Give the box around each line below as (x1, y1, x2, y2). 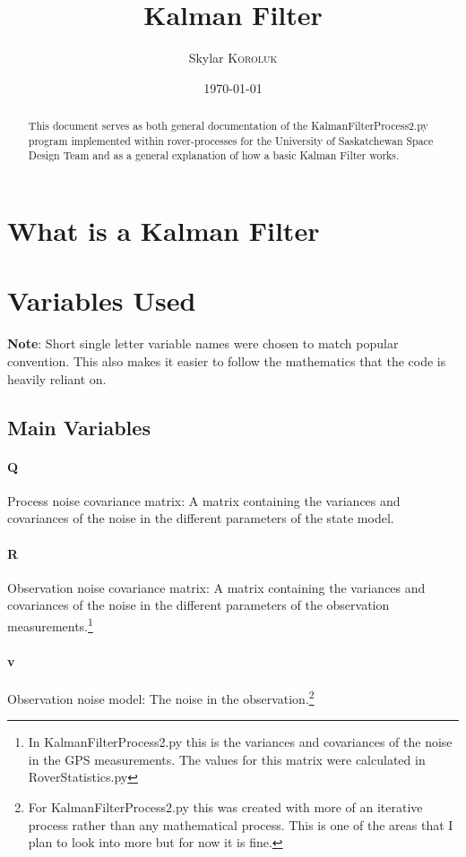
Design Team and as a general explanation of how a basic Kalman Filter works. (28, 148, 400, 163)
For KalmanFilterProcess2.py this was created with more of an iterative (28, 798, 423, 816)
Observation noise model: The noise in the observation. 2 (7, 686, 315, 707)
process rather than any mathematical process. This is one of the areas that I (28, 815, 453, 834)
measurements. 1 (7, 613, 93, 635)
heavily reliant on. (7, 369, 107, 388)
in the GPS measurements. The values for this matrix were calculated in (28, 750, 426, 768)
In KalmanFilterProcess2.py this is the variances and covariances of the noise (28, 733, 453, 751)
